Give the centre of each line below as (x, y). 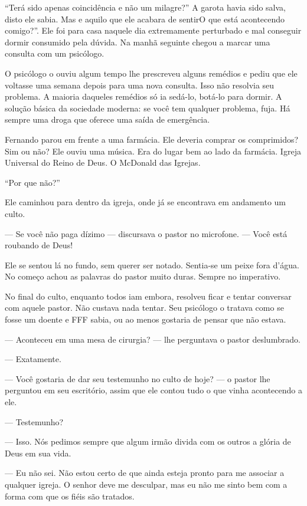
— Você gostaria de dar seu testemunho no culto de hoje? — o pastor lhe (138, 378)
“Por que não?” (32, 182)
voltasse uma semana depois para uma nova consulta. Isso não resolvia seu (140, 85)
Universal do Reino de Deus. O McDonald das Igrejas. (103, 162)
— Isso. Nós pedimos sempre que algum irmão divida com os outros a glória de (148, 441)
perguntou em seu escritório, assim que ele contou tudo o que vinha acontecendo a (153, 390)
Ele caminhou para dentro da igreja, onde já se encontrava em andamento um (146, 202)
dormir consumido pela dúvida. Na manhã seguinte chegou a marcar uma (138, 42)
